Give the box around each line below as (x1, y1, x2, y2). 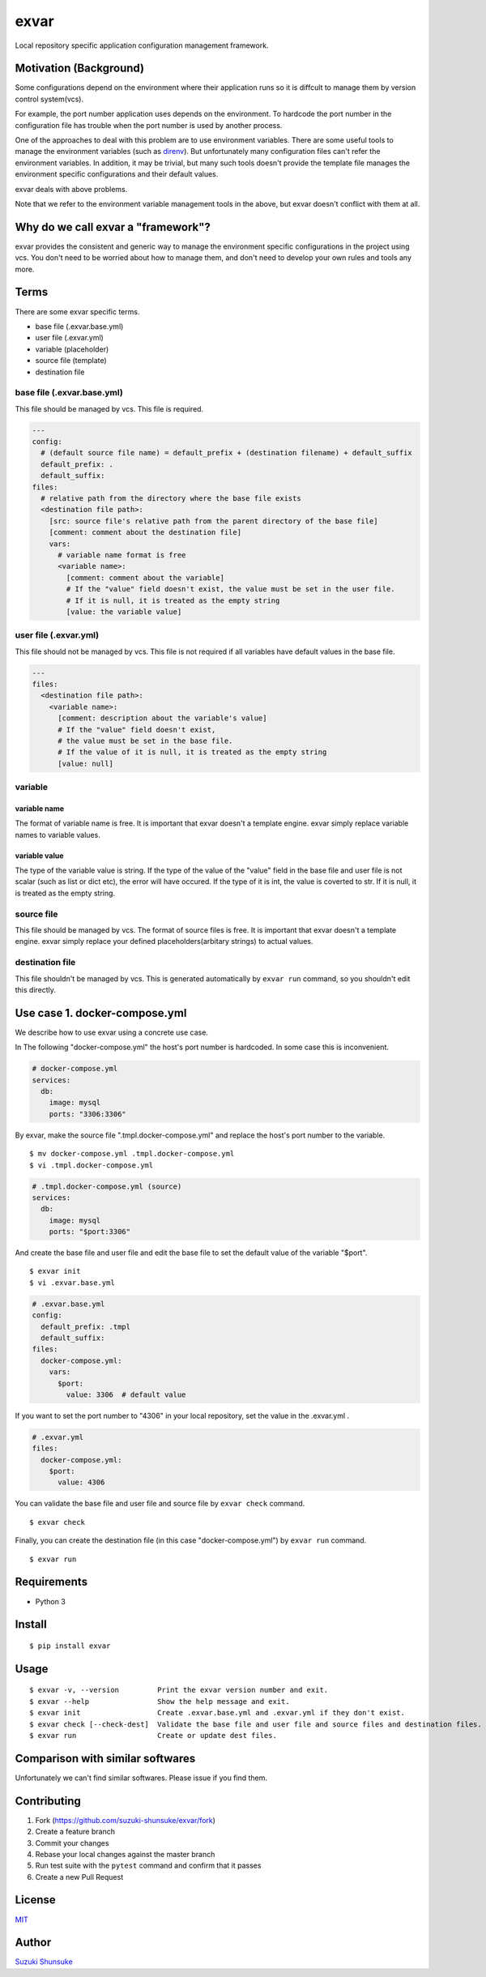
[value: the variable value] (66, 607, 182, 616)
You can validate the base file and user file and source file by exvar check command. (15, 1499, 305, 1509)
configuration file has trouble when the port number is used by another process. (15, 120, 283, 130)
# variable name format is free (58, 550, 186, 559)
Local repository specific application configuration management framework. (15, 41, 269, 50)
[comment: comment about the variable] (66, 573, 224, 583)
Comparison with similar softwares (15, 1751, 196, 1766)
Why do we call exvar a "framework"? (15, 220, 211, 234)
